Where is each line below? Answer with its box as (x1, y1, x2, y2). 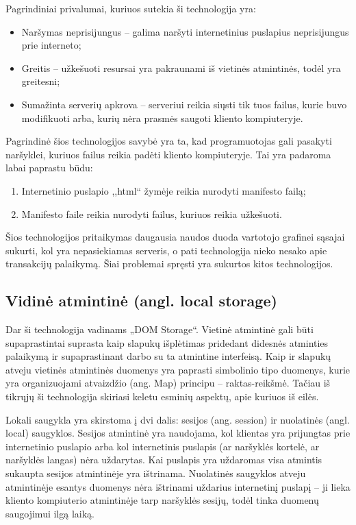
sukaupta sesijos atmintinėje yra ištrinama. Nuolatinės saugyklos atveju (5, 466, 306, 480)
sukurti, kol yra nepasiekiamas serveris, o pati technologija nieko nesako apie (5, 243, 327, 257)
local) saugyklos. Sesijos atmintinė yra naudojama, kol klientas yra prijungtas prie (5, 426, 351, 440)
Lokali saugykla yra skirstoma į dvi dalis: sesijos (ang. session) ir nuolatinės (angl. (5, 412, 350, 426)
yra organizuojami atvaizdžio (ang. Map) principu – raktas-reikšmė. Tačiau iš (5, 376, 331, 390)
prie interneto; (21, 38, 81, 52)
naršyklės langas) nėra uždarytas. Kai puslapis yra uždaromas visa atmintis (5, 452, 322, 467)
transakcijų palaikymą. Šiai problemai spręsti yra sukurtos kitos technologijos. (5, 256, 333, 271)
